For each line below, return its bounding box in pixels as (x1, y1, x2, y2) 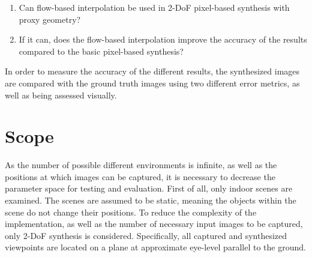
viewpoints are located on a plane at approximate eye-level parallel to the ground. (5, 241, 306, 253)
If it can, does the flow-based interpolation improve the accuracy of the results (19, 33, 307, 46)
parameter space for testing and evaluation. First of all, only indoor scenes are (5, 182, 293, 195)
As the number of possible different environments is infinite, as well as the (5, 159, 277, 171)
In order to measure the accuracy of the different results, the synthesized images (5, 65, 300, 77)
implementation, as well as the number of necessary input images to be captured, (5, 217, 303, 230)
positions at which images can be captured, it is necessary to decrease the (5, 170, 275, 183)
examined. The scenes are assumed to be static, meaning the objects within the (5, 194, 296, 207)
